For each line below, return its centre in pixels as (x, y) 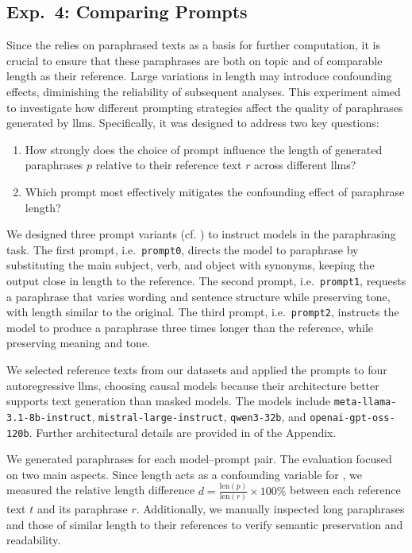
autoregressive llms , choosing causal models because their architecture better (193, 385)
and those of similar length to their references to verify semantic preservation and (205, 524)
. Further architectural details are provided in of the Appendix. (183, 432)
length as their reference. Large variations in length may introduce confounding (199, 76)
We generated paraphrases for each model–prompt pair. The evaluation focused (199, 459)
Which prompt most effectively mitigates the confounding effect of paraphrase (215, 191)
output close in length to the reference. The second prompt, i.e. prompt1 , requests (206, 280)
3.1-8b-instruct (49, 418)
